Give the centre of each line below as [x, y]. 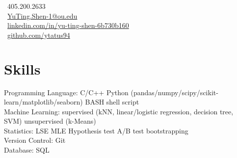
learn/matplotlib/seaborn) [43, 102]
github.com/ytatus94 [39, 35]
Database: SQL [27, 150]
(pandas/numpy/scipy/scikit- [174, 92]
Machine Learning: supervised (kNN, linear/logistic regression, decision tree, [119, 111]
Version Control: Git [35, 140]
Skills [22, 68]
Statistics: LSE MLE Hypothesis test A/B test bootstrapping [96, 130]
